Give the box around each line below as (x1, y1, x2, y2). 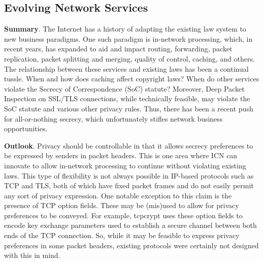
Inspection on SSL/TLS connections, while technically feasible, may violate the (4, 93, 250, 104)
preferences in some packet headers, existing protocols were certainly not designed (4, 240, 259, 250)
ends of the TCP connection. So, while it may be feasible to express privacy (4, 230, 240, 241)
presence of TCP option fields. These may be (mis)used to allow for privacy (4, 200, 239, 211)
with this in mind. (4, 250, 60, 260)
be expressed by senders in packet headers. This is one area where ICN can (4, 150, 238, 161)
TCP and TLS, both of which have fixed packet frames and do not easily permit (4, 180, 254, 191)
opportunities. (4, 123, 48, 134)
